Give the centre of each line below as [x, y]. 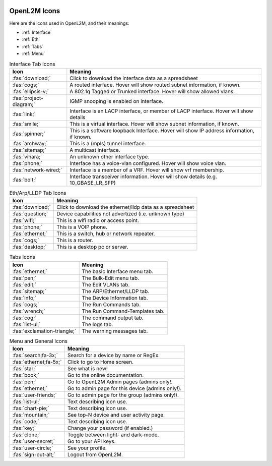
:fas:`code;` [26, 421]
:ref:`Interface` [37, 32]
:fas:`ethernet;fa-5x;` [37, 362]
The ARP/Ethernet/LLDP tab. [116, 291]
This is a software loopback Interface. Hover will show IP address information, [162, 130]
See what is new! [88, 368]
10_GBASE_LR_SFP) [93, 183]
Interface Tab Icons [32, 64]
